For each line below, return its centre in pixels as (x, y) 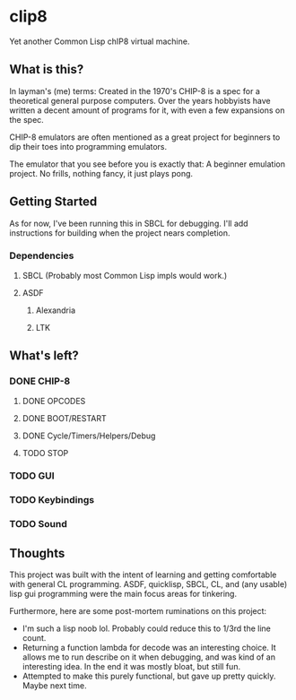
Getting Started (53, 202)
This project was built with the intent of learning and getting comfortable (143, 575)
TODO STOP (45, 453)
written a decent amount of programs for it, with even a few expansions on (147, 110)
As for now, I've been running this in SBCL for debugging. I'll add (129, 223)
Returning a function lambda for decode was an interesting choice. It (149, 648)
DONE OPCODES (54, 401)
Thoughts (37, 553)
